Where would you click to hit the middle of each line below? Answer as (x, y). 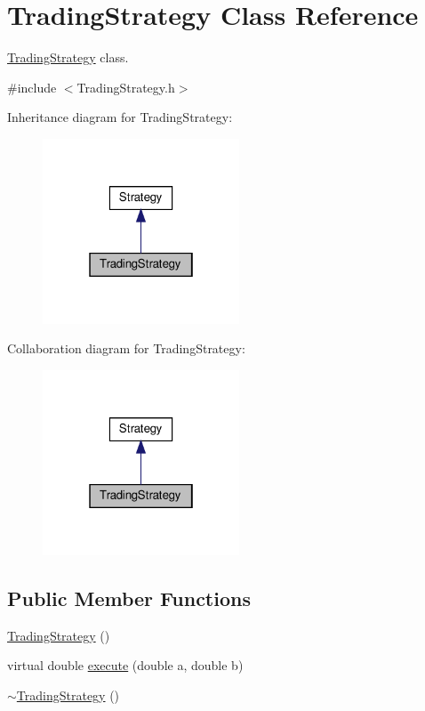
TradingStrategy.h (126, 87)
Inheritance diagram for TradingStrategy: (120, 117)
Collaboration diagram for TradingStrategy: (126, 348)
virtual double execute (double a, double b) (125, 665)
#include (32, 87)
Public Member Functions (129, 598)
